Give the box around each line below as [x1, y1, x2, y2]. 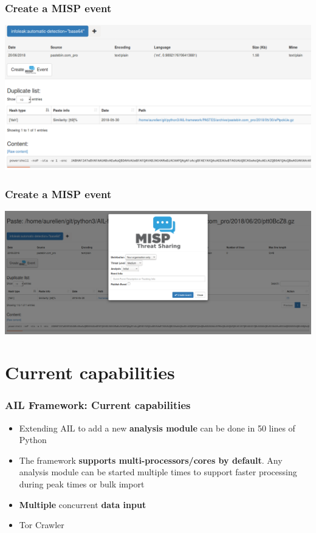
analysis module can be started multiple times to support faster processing [19, 466, 297, 478]
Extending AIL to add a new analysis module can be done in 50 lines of [19, 421, 295, 434]
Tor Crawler [19, 518, 64, 531]
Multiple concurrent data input [19, 498, 146, 511]
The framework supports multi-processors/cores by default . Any [19, 453, 283, 466]
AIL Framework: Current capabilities [5, 397, 191, 413]
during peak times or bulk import [19, 478, 145, 490]
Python [19, 433, 47, 446]
